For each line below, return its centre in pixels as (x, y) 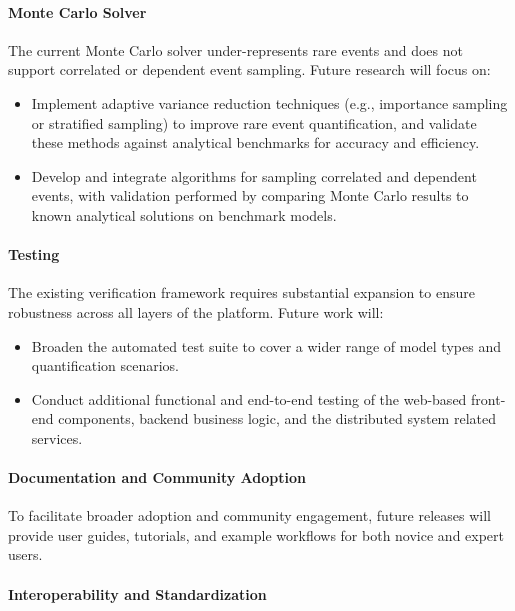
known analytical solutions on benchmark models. (184, 214)
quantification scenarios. (105, 365)
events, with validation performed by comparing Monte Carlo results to (250, 195)
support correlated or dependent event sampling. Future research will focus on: (249, 69)
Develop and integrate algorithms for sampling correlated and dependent (254, 175)
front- (488, 398)
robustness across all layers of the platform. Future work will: (196, 311)
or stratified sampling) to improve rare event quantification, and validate (254, 122)
